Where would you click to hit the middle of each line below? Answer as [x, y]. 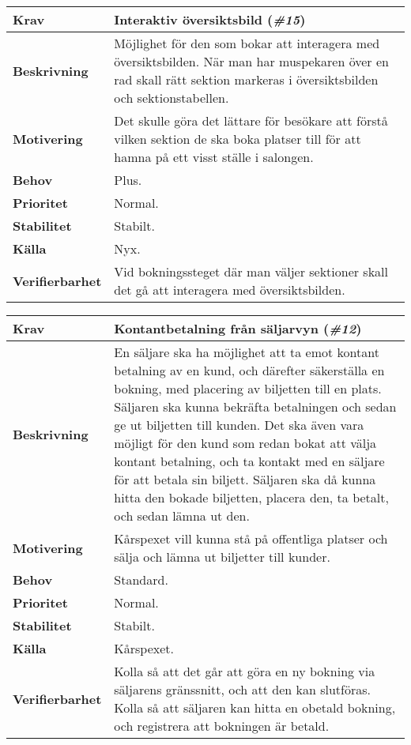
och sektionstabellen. [172, 98]
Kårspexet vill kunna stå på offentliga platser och [251, 538]
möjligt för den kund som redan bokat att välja [245, 443]
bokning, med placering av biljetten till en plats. [248, 388]
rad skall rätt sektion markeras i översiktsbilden [246, 79]
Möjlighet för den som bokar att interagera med [247, 43]
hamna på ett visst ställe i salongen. [214, 157]
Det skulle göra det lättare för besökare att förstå [251, 120]
